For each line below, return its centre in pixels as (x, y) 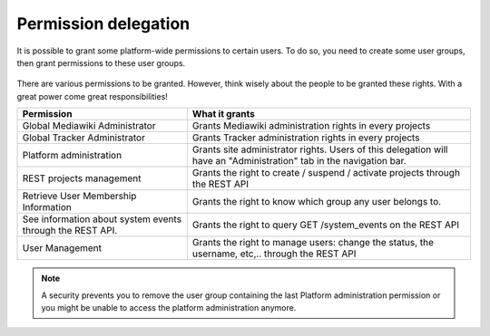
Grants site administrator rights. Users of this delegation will (320, 149)
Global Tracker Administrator (83, 138)
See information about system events (102, 219)
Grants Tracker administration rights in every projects (306, 138)
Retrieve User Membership (79, 197)
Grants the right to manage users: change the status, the (313, 243)
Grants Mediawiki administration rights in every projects (311, 126)
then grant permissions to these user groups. (101, 62)
